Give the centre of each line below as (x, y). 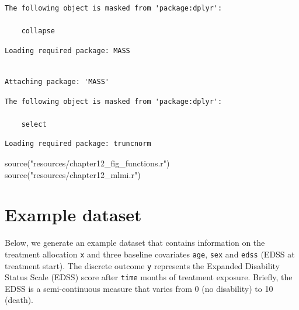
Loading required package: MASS (67, 50)
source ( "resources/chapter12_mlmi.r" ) (73, 174)
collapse (38, 31)
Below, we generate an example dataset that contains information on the (135, 243)
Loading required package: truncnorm (78, 144)
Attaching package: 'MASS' (57, 81)
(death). (19, 300)
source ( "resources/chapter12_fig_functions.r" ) (87, 163)
